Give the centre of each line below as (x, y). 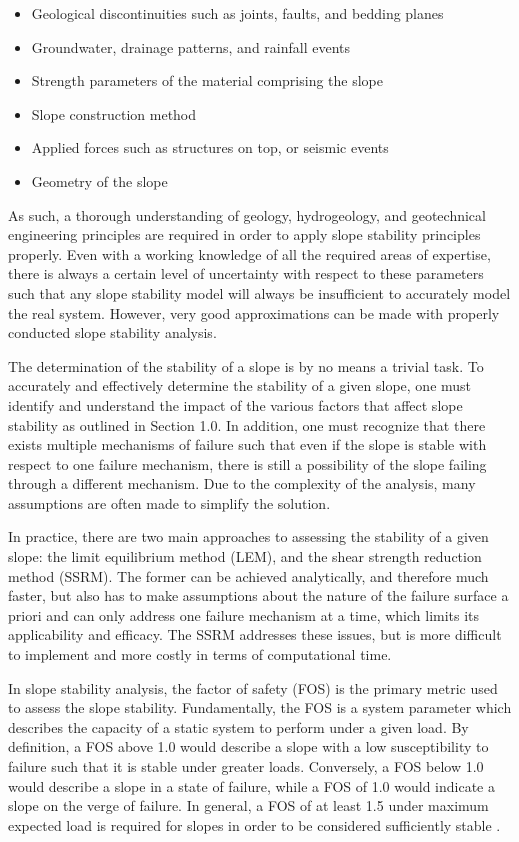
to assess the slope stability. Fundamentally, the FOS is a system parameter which (260, 707)
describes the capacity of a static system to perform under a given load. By (238, 726)
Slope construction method (114, 113)
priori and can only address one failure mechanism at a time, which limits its (244, 614)
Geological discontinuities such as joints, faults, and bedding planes (237, 13)
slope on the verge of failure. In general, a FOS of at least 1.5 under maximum (248, 805)
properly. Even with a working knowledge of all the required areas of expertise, (249, 253)
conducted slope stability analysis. (112, 332)
